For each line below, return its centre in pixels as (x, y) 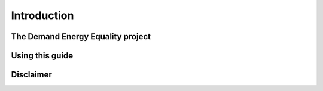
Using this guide (42, 56)
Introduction (42, 15)
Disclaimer (31, 75)
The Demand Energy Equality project (81, 37)
